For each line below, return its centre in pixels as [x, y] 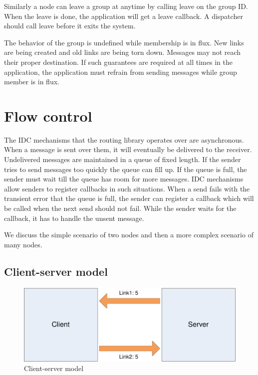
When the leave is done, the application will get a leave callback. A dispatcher [124, 16]
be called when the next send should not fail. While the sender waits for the [120, 208]
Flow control [48, 115]
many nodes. [23, 244]
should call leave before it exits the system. [70, 26]
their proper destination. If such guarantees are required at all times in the [118, 62]
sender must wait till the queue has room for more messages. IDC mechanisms [124, 179]
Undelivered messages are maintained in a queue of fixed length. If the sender [123, 159]
